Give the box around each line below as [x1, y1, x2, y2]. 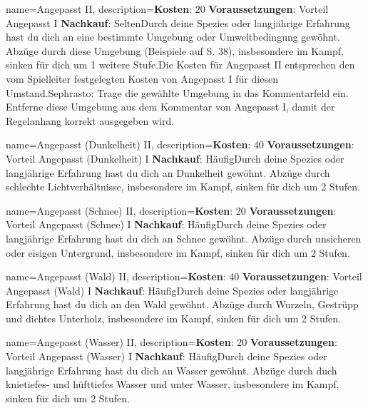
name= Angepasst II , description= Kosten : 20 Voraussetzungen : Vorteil [6, 1, 329, 16]
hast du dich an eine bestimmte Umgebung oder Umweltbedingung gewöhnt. [6, 29, 340, 44]
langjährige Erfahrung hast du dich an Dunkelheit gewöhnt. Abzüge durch [6, 165, 330, 180]
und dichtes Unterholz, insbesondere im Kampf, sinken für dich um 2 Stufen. [6, 310, 341, 325]
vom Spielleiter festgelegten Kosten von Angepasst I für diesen [6, 71, 278, 86]
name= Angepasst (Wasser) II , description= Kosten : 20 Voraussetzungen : [6, 335, 337, 350]
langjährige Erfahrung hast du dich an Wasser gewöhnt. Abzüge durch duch [6, 362, 337, 377]
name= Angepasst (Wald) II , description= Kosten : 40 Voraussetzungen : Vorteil [6, 269, 362, 284]
